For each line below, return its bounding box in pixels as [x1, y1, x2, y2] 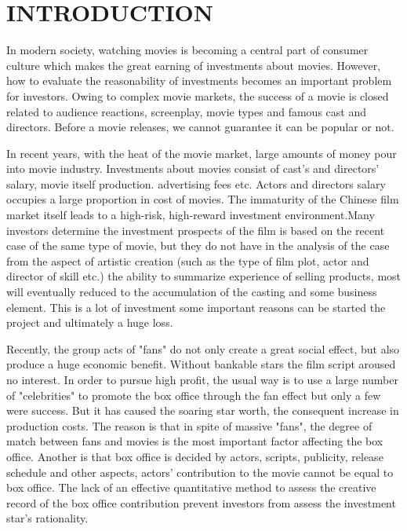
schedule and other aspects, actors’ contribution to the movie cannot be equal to [6, 463, 394, 480]
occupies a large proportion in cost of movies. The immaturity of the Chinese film [6, 191, 399, 207]
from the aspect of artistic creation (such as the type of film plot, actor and [6, 252, 369, 269]
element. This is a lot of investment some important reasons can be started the [6, 298, 386, 315]
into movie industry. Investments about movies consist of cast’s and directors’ [6, 160, 380, 177]
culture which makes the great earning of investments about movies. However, [6, 57, 381, 73]
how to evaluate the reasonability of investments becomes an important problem [6, 72, 392, 89]
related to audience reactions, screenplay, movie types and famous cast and [6, 103, 366, 119]
